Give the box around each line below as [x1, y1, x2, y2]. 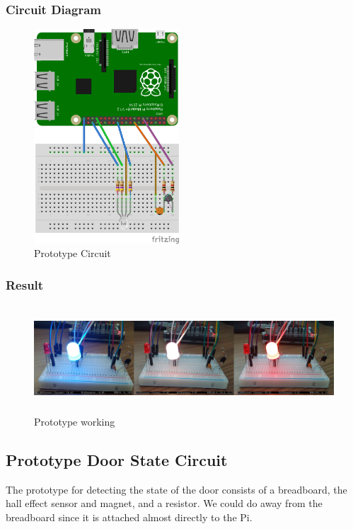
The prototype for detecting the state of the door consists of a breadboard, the [6, 482, 347, 496]
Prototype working [34, 414, 115, 428]
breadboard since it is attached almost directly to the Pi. [6, 509, 253, 524]
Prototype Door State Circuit [6, 448, 228, 470]
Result [6, 275, 44, 293]
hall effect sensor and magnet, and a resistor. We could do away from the [6, 496, 323, 511]
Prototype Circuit [34, 246, 111, 261]
